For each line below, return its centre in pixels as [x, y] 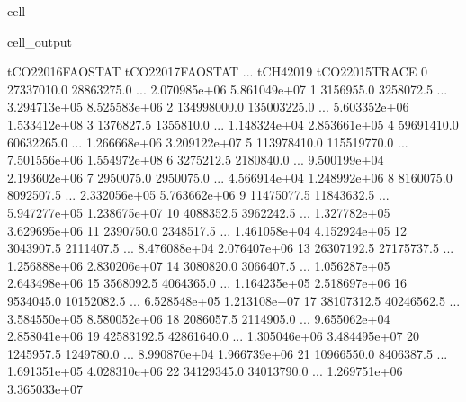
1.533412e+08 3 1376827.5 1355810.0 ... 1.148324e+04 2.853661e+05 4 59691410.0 [233, 124]
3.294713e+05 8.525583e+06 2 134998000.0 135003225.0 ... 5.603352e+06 [208, 107]
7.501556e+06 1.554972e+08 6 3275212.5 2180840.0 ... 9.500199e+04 [196, 160]
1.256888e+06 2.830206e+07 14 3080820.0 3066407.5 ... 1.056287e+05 [199, 265]
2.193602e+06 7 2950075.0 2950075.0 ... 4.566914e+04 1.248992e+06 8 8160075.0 [230, 177]
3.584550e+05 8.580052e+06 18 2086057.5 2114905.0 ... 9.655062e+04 [199, 318]
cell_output [40, 41]
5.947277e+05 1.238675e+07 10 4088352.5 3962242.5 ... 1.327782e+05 [199, 212]
